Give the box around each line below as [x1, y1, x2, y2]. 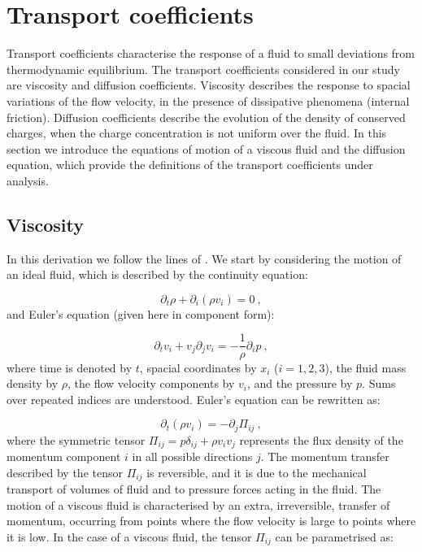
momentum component [7, 448, 121, 465]
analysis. [7, 172, 49, 189]
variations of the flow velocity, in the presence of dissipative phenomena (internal [7, 92, 410, 109]
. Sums [362, 375, 396, 392]
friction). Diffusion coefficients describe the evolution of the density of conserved [7, 108, 406, 125]
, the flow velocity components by [67, 375, 235, 392]
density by [7, 375, 59, 392]
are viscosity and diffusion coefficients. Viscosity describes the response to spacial [7, 76, 411, 93]
